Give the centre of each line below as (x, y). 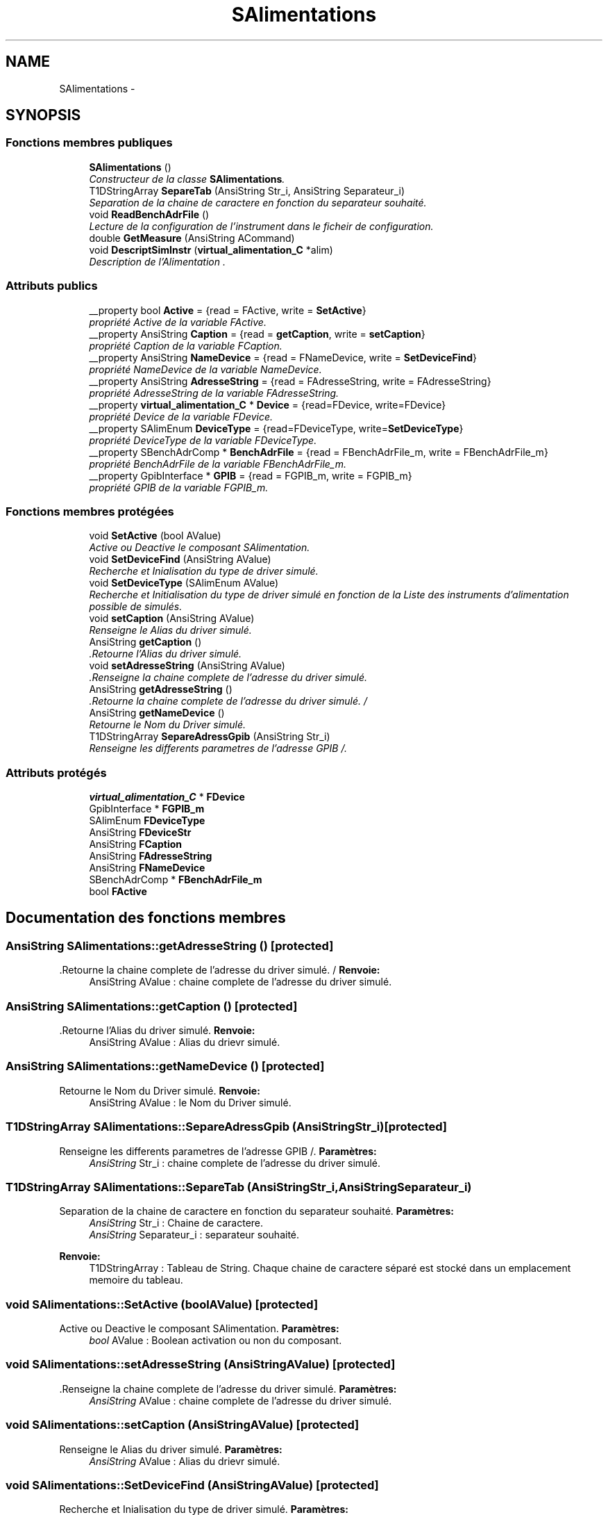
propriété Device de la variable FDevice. (181, 416)
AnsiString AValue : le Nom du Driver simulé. (190, 1102)
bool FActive (118, 892)
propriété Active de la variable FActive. (178, 322)
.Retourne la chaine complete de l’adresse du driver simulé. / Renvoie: (220, 970)
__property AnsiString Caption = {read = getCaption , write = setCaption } (257, 334)
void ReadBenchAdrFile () (149, 214)
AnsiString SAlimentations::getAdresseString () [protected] (170, 945)
